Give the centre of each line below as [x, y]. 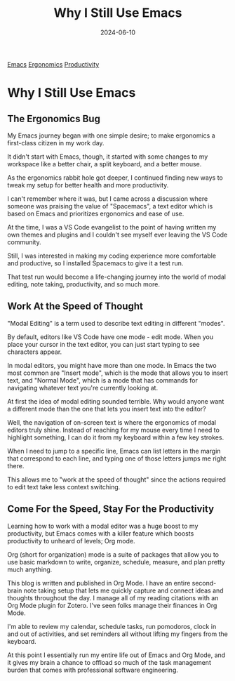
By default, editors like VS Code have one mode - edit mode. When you [110, 337]
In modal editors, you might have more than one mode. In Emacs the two [112, 365]
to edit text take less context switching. [64, 487]
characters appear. [35, 352]
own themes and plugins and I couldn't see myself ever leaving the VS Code [117, 234]
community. [24, 242]
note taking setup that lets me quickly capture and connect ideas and [123, 590]
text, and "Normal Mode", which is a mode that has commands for [102, 380]
